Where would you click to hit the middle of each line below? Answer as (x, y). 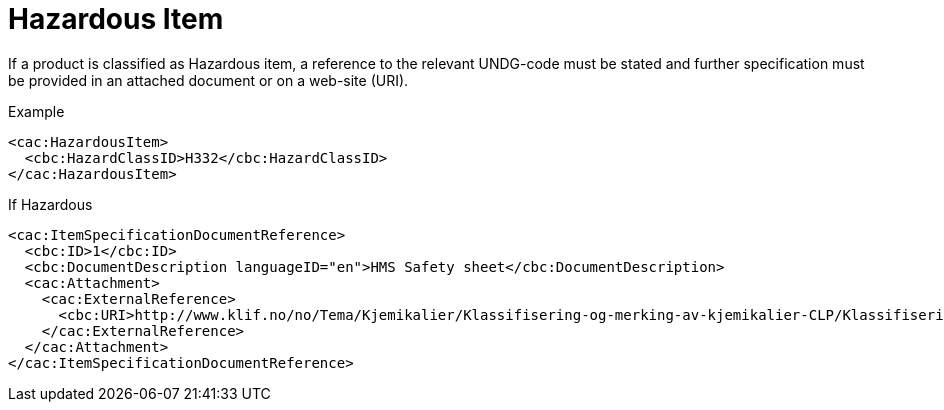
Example (36, 111)
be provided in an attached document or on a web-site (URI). (208, 80)
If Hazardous (50, 204)
